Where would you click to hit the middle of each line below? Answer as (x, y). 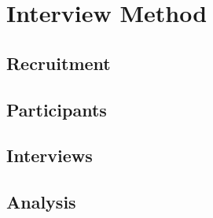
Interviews (50, 155)
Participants (57, 109)
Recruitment (59, 63)
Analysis (41, 202)
